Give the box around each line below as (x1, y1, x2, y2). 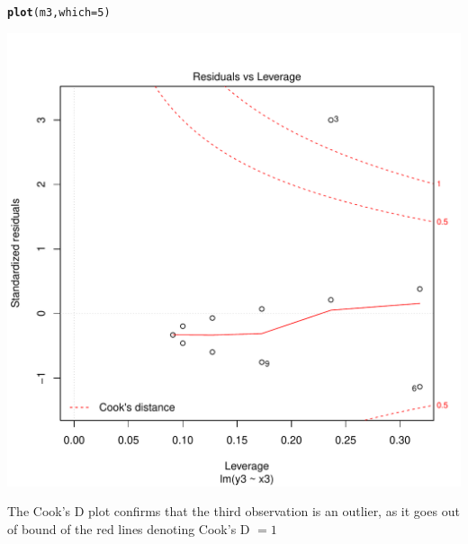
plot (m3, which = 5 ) (7, 6, 111, 19)
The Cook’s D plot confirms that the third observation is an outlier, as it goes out (7, 502, 460, 521)
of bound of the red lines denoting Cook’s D (7, 519, 250, 538)
